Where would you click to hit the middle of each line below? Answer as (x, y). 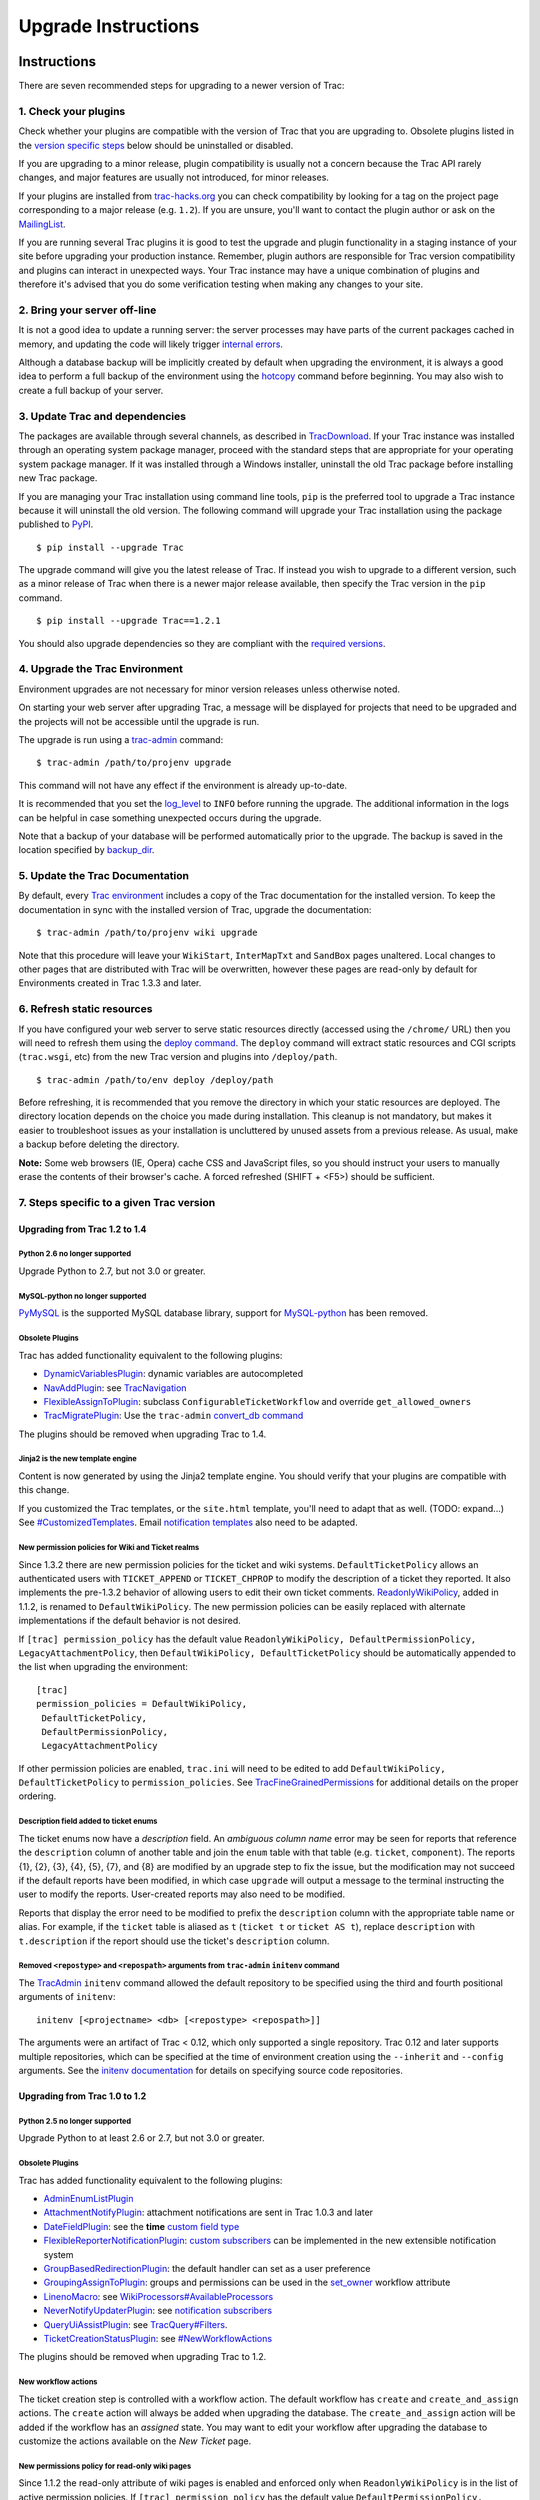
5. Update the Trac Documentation (104, 876)
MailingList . (42, 224)
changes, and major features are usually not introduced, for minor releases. (174, 177)
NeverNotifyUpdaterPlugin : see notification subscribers (158, 2311)
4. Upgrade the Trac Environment (101, 669)
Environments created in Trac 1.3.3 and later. (110, 983)
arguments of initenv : (67, 1997)
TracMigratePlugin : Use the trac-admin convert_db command (173, 1416)
